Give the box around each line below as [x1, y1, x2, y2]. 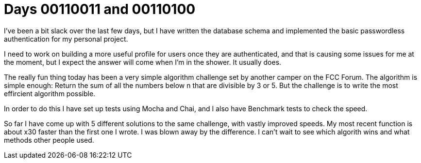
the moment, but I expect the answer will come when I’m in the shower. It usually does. [4, 58, 282, 66]
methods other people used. [4, 135, 94, 144]
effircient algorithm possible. [4, 89, 96, 98]
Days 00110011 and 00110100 [4, 1, 196, 17]
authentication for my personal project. [4, 34, 128, 43]
